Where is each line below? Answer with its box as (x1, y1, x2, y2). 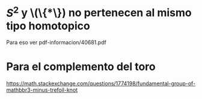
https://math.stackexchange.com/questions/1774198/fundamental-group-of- (6, 80, 196, 88)
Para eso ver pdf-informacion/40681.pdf (6, 39, 106, 46)
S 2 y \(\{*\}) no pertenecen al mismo (6, 4, 192, 20)
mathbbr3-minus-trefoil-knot (6, 86, 78, 94)
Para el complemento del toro (6, 60, 156, 74)
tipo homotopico (6, 19, 90, 33)
